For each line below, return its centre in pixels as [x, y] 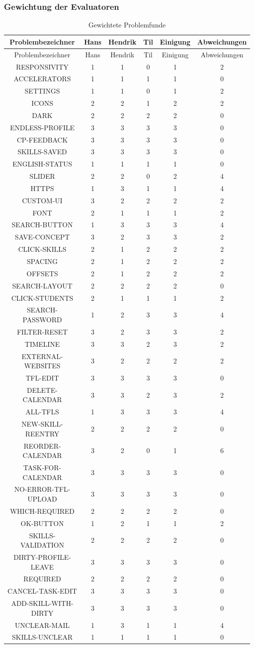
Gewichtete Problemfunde [127, 25]
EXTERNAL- [42, 356]
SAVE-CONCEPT [42, 237]
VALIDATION [42, 545]
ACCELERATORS [42, 79]
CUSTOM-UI [42, 200]
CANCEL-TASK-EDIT [42, 591]
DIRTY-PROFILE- [42, 557]
